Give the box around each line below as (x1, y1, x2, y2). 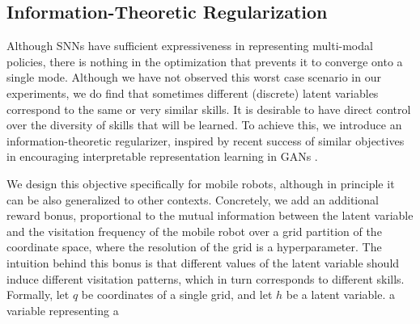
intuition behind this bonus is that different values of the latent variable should (6, 254, 400, 271)
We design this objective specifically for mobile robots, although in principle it (6, 175, 395, 191)
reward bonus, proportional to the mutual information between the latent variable (6, 207, 414, 224)
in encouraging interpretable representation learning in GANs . (6, 148, 318, 165)
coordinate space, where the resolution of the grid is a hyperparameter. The (6, 238, 382, 255)
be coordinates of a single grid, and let (81, 286, 273, 303)
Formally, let (6, 286, 70, 303)
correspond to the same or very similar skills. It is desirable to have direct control (6, 100, 411, 117)
